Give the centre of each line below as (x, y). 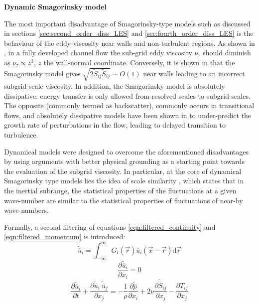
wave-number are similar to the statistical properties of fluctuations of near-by (124, 200)
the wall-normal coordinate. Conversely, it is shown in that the (139, 62)
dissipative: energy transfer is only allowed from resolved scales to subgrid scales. (127, 95)
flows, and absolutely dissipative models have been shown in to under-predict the (128, 115)
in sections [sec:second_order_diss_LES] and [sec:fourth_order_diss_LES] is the (129, 33)
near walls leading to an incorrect (194, 73)
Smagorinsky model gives (42, 73)
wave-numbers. (26, 210)
